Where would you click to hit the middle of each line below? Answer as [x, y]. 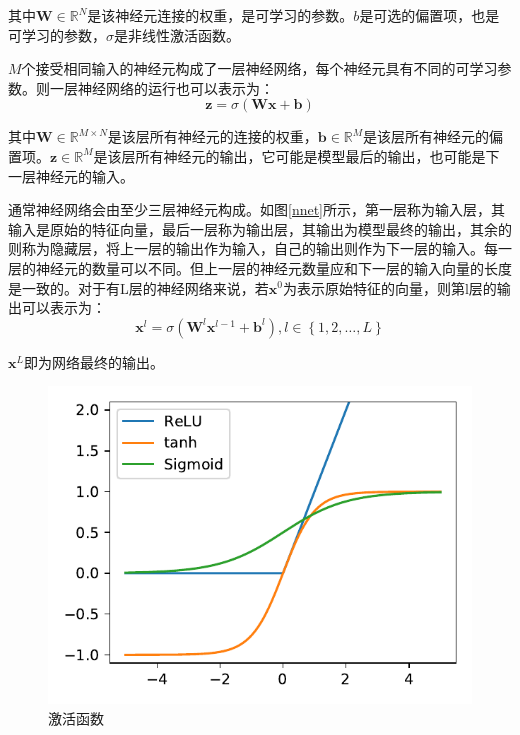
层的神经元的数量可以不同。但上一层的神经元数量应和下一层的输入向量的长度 [260, 267]
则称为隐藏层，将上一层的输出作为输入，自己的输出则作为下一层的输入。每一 [260, 248]
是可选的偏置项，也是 [429, 15]
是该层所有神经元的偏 [433, 136]
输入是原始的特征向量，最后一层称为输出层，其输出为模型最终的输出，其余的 [260, 228]
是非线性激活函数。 [177, 34]
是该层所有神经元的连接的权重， [212, 136]
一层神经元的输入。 [71, 175]
